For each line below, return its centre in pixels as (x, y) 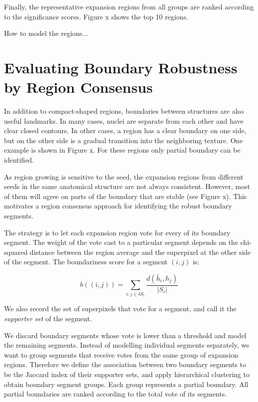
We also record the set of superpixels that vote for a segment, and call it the (120, 308)
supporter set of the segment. (48, 318)
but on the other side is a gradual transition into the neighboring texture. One (124, 140)
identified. (19, 160)
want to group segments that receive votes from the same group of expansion (121, 354)
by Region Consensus (79, 87)
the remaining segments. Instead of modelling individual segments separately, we (127, 345)
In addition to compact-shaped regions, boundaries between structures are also (124, 111)
